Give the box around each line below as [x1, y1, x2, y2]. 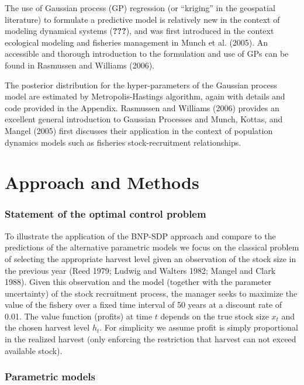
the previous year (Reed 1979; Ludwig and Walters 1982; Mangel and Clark [5, 264, 276, 276]
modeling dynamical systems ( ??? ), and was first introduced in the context [5, 25, 274, 37]
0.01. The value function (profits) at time [5, 310, 153, 322]
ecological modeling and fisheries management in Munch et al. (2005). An [5, 36, 268, 48]
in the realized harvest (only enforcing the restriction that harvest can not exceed [5, 333, 296, 345]
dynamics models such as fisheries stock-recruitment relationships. [5, 136, 241, 148]
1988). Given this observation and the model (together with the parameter [5, 276, 272, 288]
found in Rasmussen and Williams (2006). [5, 59, 155, 71]
